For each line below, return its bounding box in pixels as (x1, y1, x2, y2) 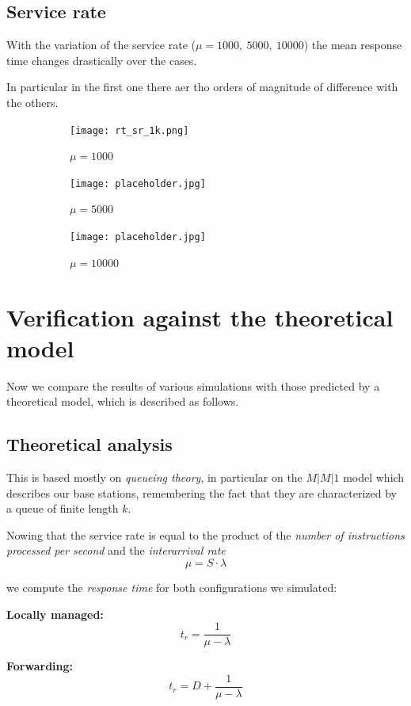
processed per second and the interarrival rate (6, 542, 226, 559)
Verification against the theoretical (6, 300, 394, 333)
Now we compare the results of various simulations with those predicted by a (6, 377, 380, 394)
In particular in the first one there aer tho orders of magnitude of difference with (6, 78, 398, 95)
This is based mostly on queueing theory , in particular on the (6, 469, 303, 486)
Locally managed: (6, 605, 104, 622)
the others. (6, 93, 59, 110)
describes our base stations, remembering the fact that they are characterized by (6, 484, 397, 501)
